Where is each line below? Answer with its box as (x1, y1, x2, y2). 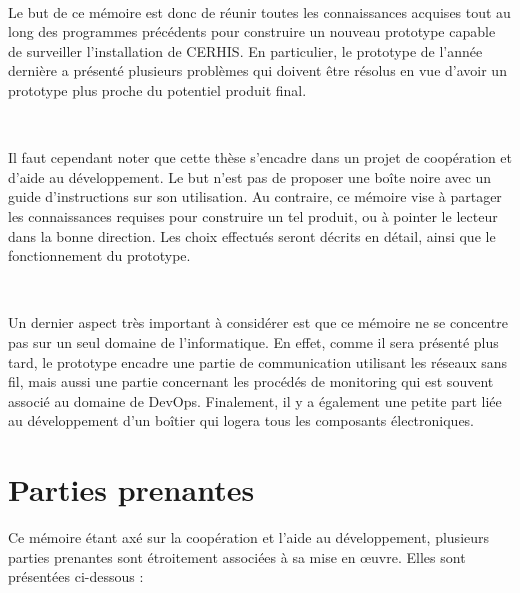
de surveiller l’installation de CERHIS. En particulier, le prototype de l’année (8, 40, 483, 61)
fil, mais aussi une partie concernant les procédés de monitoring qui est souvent (8, 371, 494, 392)
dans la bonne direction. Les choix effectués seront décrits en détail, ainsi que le (8, 225, 496, 246)
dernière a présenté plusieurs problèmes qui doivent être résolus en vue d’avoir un (8, 60, 507, 81)
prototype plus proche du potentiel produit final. (8, 79, 307, 100)
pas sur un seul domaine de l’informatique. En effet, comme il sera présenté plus (8, 331, 499, 352)
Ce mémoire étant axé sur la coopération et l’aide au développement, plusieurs (8, 527, 490, 547)
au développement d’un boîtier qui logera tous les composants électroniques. (8, 410, 475, 431)
